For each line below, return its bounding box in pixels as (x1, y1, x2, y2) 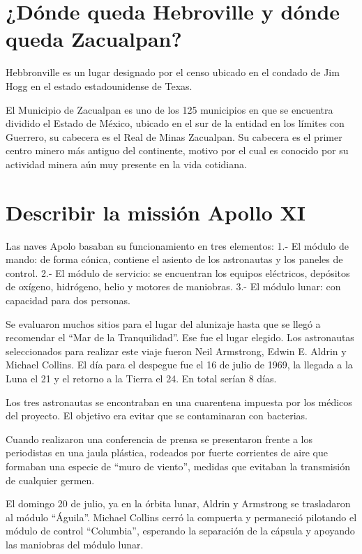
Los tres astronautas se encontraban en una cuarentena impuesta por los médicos (6, 394, 352, 409)
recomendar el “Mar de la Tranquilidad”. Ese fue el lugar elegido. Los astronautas (6, 330, 354, 345)
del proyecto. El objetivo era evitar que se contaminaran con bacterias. (6, 408, 308, 423)
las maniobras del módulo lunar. (6, 537, 144, 551)
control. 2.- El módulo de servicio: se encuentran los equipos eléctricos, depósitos (6, 265, 350, 280)
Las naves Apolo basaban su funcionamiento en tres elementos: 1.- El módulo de (6, 238, 349, 253)
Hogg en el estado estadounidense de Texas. (6, 78, 193, 93)
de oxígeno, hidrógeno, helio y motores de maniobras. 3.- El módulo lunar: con (6, 279, 341, 294)
